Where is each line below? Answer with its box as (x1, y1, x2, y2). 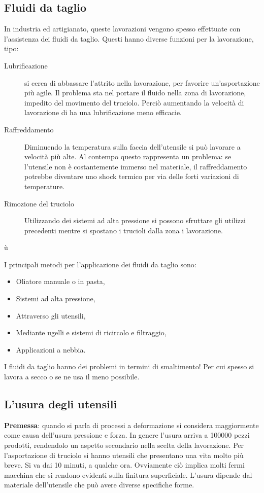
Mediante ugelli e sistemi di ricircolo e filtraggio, (16, 327, 167, 338)
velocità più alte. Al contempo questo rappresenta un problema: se (24, 151, 232, 162)
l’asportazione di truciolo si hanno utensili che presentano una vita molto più (4, 449, 244, 460)
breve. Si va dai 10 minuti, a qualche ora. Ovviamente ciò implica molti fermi (4, 460, 245, 470)
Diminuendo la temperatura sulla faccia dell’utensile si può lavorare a (24, 141, 241, 152)
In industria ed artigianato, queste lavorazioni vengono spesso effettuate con (4, 23, 241, 34)
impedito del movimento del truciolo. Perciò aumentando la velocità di (24, 97, 244, 108)
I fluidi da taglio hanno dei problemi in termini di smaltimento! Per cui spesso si (4, 361, 254, 372)
